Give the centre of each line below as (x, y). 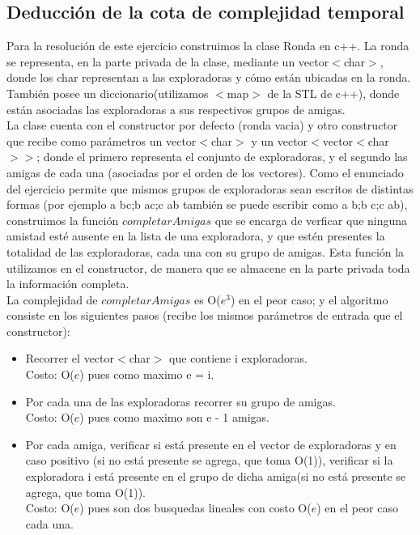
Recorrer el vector (70, 358)
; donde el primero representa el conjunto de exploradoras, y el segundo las (222, 157)
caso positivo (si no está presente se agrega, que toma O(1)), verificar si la (209, 460)
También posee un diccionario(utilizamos (108, 93)
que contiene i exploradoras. (238, 358)
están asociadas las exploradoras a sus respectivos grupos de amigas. (176, 109)
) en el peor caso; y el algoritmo (309, 299)
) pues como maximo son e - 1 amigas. (174, 417)
